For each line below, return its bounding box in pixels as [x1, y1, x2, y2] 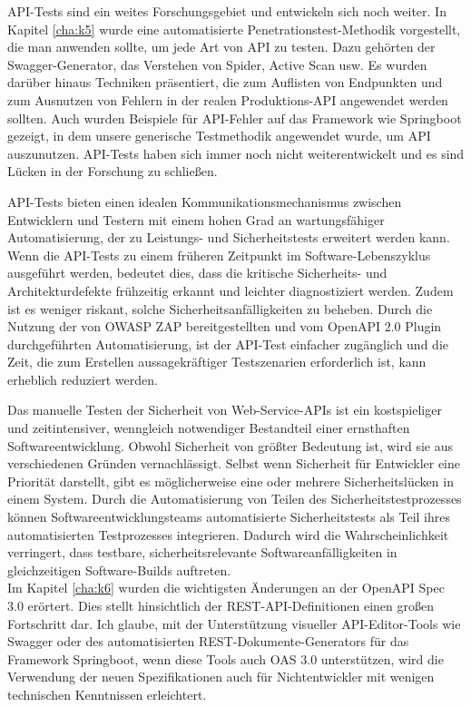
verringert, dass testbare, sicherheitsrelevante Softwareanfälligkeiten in [7, 543, 397, 562]
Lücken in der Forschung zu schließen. [7, 162, 218, 181]
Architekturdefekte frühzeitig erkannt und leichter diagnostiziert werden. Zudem [7, 280, 454, 299]
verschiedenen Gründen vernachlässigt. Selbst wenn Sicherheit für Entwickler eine [7, 454, 461, 473]
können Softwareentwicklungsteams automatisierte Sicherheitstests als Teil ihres [7, 507, 451, 526]
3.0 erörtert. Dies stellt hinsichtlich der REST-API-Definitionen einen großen [7, 596, 435, 614]
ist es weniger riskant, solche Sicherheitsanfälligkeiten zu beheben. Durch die [7, 299, 433, 318]
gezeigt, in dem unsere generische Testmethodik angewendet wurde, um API [7, 126, 431, 145]
